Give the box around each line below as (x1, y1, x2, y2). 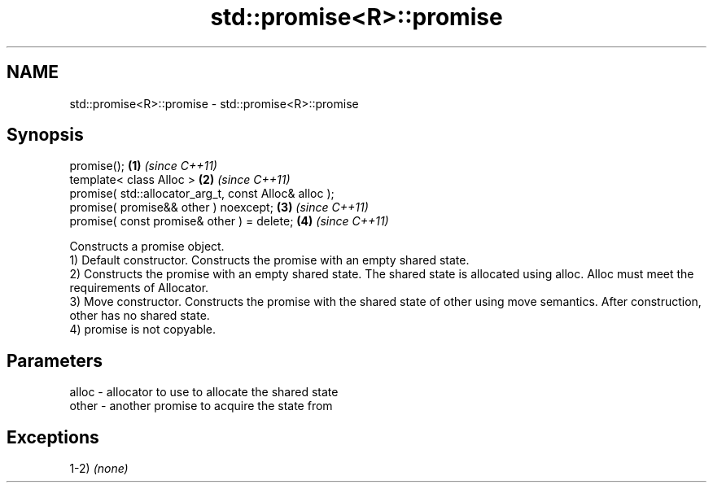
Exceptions (7, 426, 99, 448)
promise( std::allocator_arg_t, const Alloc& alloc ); (69, 186, 335, 201)
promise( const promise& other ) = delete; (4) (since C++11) (69, 214, 389, 229)
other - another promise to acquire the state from (69, 399, 333, 413)
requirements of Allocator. (69, 281, 209, 295)
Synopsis (7, 124, 84, 146)
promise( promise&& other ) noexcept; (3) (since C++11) (69, 200, 369, 215)
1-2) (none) (69, 461, 129, 476)
